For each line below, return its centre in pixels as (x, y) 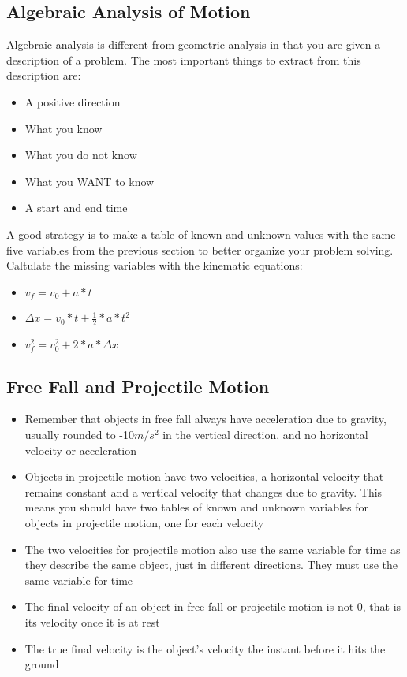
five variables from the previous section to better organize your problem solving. (200, 249)
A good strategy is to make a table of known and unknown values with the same (201, 234)
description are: (44, 75)
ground (42, 664)
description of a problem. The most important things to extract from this (184, 60)
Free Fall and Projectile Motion (138, 386)
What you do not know (81, 155)
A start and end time (76, 208)
